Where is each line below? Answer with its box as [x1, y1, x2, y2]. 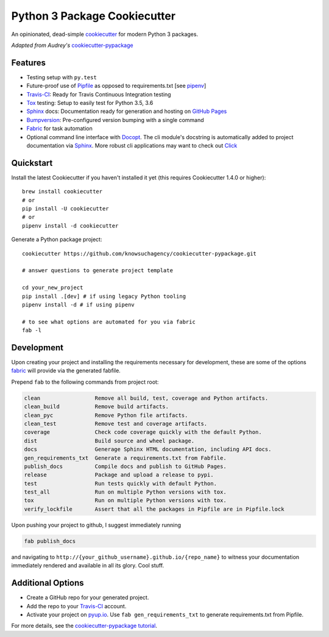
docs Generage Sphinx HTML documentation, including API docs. [24, 446, 272, 453]
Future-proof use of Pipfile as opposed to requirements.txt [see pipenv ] [26, 82, 207, 90]
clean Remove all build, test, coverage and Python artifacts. [24, 394, 269, 401]
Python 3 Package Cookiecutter [11, 9, 176, 23]
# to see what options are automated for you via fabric [22, 318, 196, 325]
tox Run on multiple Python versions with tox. [24, 497, 227, 504]
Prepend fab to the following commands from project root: [11, 378, 159, 386]
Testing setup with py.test [26, 73, 97, 81]
